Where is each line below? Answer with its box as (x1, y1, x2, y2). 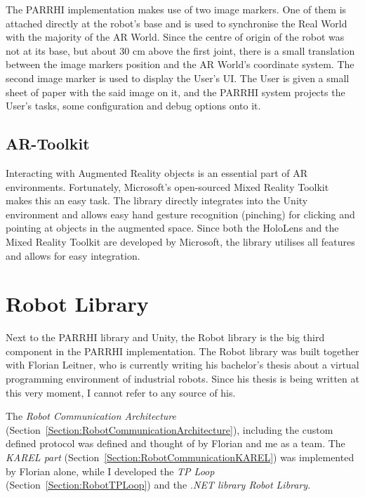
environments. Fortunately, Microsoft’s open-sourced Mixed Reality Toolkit (6, 179, 329, 194)
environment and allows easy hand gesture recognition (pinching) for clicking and (6, 206, 355, 221)
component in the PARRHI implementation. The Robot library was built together (6, 343, 359, 358)
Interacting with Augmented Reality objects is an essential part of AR (6, 165, 308, 180)
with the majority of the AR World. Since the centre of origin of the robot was (6, 29, 345, 44)
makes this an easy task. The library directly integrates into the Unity (6, 193, 308, 208)
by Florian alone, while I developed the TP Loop (6, 463, 215, 478)
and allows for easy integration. (6, 248, 140, 263)
